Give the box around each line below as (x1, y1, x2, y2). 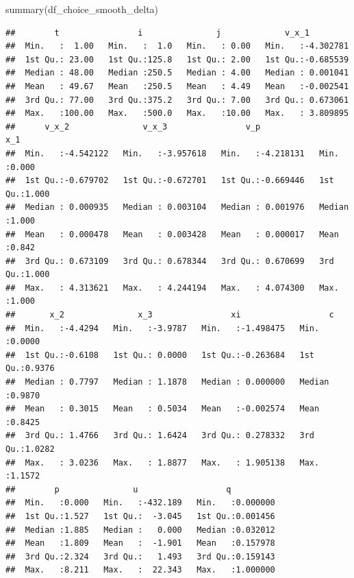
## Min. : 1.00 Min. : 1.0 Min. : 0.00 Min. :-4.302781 (5, 41, 349, 51)
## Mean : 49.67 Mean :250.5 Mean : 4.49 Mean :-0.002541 (5, 81, 349, 91)
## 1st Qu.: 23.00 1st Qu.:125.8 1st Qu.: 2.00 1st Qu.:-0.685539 (5, 54, 349, 64)
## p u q (5, 484, 231, 494)
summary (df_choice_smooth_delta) (5, 2, 159, 16)
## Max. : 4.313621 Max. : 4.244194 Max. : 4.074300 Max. (5, 282, 339, 293)
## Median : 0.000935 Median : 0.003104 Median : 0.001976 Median (5, 202, 349, 213)
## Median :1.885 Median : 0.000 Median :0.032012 (5, 525, 275, 535)
